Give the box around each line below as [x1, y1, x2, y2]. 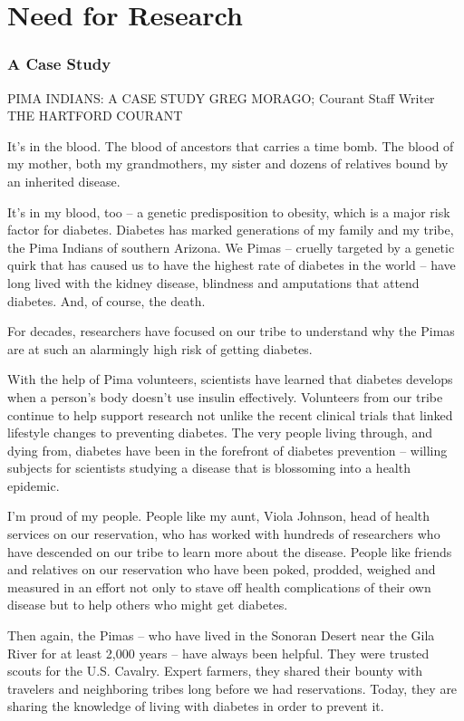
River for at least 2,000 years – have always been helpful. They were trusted [7, 643, 430, 662]
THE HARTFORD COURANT [7, 106, 183, 125]
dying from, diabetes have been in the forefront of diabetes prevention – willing [7, 440, 448, 459]
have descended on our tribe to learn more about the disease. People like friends [7, 542, 452, 561]
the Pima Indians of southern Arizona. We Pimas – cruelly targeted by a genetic [7, 237, 455, 256]
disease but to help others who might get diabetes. [7, 595, 288, 614]
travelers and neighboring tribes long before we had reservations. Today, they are [7, 678, 458, 697]
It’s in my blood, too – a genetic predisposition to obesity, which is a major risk [7, 202, 450, 221]
